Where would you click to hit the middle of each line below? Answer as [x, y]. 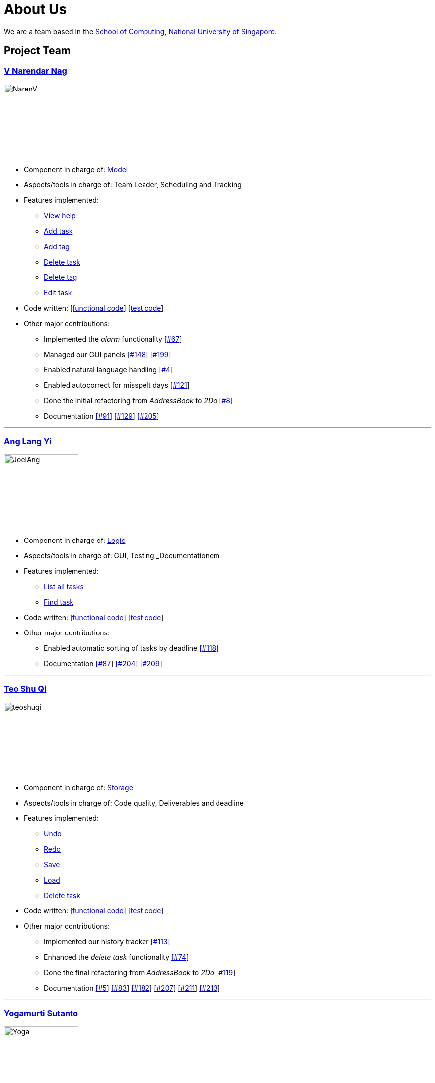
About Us [36, 9]
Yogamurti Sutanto [41, 1013]
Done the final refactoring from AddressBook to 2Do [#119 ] [140, 973]
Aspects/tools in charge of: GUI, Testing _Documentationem [122, 555]
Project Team [37, 51]
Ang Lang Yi [28, 441]
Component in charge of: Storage [78, 788]
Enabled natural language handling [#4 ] [109, 369]
